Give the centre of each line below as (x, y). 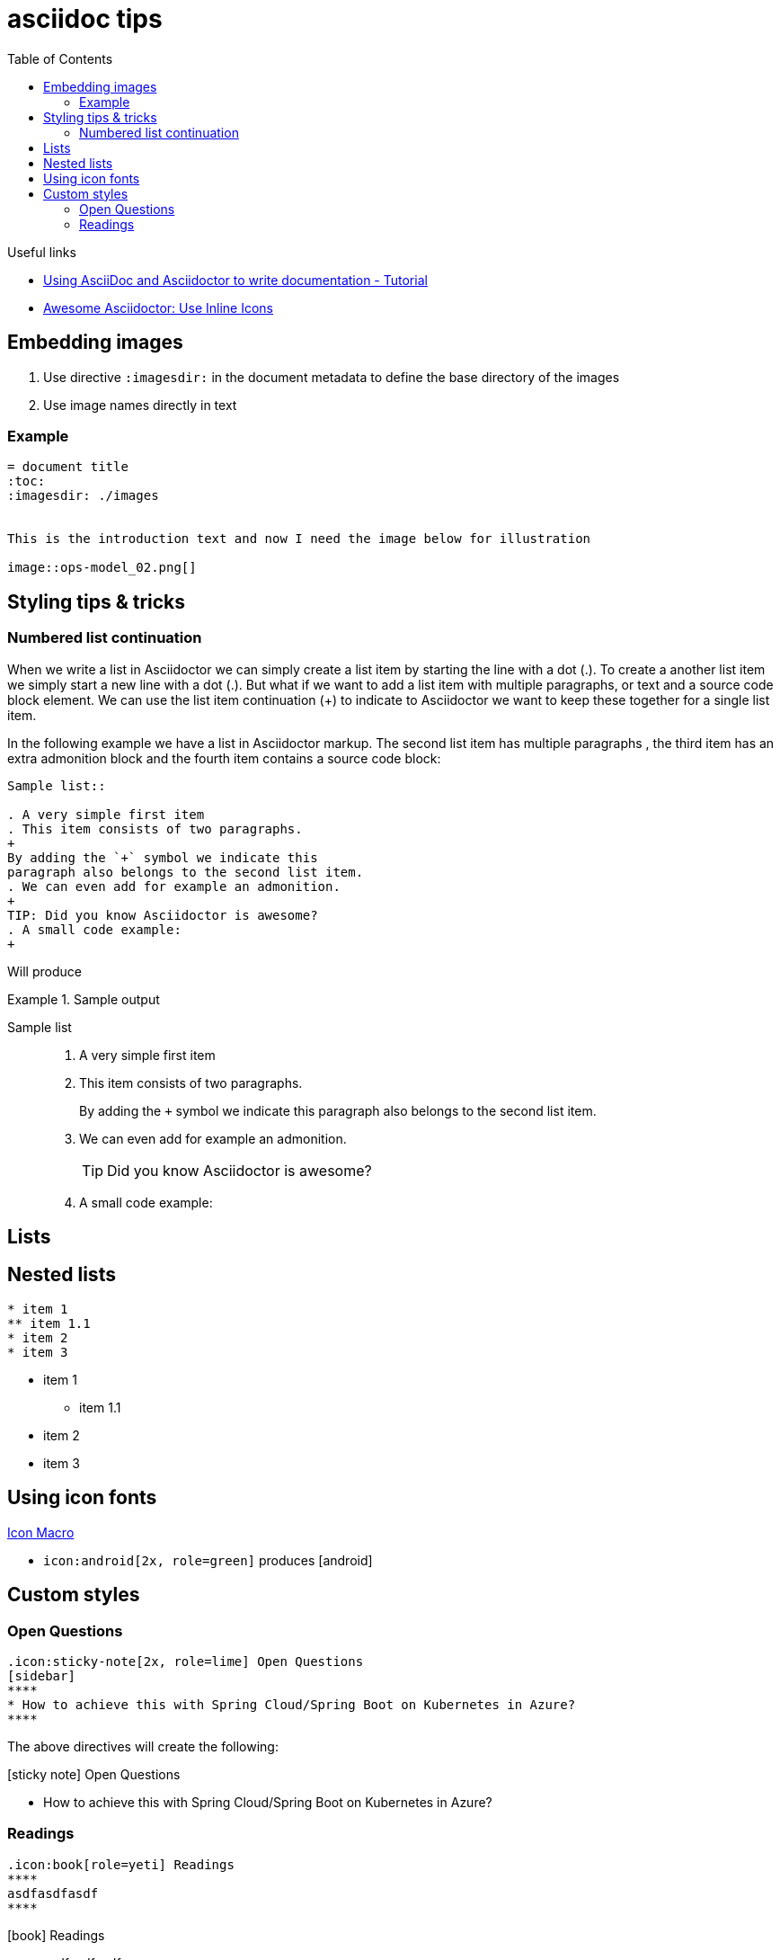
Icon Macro (41, 1532)
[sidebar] (41, 1675)
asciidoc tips (85, 19)
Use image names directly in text (140, 405)
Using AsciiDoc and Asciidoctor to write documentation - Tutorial (235, 280)
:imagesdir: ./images (83, 496)
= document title (68, 467)
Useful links (42, 252)
